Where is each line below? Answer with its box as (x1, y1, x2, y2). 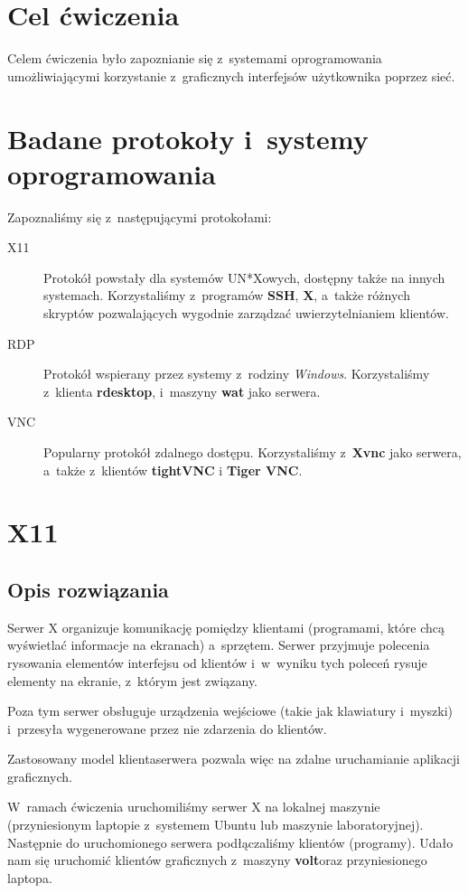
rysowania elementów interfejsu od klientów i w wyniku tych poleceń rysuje (7, 653, 427, 672)
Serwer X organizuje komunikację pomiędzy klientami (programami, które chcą (7, 617, 445, 636)
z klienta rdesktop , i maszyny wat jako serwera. (43, 381, 321, 400)
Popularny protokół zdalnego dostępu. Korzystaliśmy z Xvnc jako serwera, (43, 442, 462, 461)
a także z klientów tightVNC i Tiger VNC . (43, 460, 303, 479)
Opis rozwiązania (7, 575, 169, 603)
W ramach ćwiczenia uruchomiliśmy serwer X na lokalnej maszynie (7, 797, 380, 816)
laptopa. (7, 868, 52, 887)
